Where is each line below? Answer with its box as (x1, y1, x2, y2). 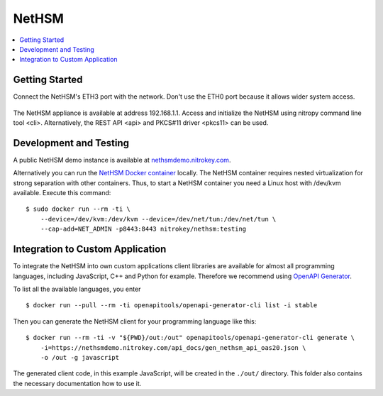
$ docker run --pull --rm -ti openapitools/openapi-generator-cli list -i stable (26, 302, 318, 309)
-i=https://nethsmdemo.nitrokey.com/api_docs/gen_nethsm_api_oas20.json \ (40, 343, 306, 351)
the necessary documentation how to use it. (13, 379, 142, 387)
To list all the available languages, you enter (13, 285, 141, 293)
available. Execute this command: (13, 189, 111, 197)
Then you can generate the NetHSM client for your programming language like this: (13, 317, 257, 326)
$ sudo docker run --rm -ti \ (26, 205, 131, 213)
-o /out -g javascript (40, 353, 120, 361)
